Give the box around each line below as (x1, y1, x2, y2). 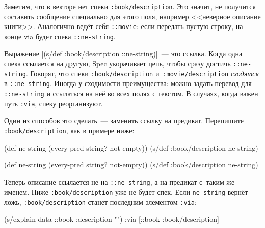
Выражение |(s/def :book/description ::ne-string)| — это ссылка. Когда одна (4, 48, 243, 59)
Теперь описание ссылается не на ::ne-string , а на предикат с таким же (4, 176, 235, 187)
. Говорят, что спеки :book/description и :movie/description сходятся (25, 68, 259, 78)
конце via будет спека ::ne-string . (4, 31, 116, 41)
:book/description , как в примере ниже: (4, 125, 135, 136)
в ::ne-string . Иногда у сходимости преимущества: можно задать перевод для (4, 78, 252, 89)
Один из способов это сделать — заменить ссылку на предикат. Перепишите (4, 115, 244, 126)
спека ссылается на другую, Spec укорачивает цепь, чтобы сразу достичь (4, 58, 231, 69)
